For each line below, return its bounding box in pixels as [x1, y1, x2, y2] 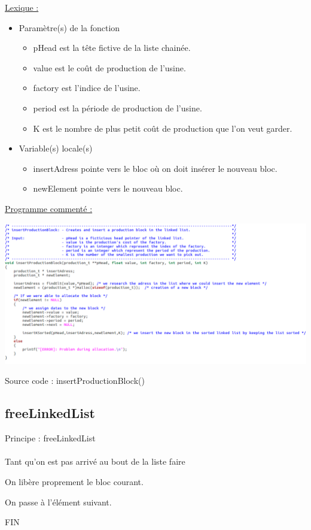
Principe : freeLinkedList [5, 432, 96, 444]
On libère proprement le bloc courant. [5, 475, 144, 487]
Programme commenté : [5, 202, 93, 214]
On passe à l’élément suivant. [5, 495, 112, 508]
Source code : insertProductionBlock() [5, 374, 145, 387]
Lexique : [5, 1, 39, 13]
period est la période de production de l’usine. [33, 101, 202, 114]
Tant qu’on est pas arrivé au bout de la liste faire [5, 455, 185, 468]
